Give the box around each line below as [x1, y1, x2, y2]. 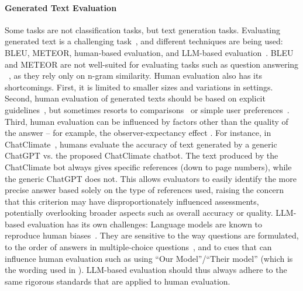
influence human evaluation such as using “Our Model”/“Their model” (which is [5, 252, 293, 264]
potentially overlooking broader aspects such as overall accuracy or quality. [5, 206, 273, 219]
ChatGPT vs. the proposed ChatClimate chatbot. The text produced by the [5, 149, 278, 162]
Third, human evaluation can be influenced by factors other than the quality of [5, 115, 288, 127]
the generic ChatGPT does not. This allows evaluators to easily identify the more [5, 172, 297, 184]
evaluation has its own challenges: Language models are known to [27, 218, 263, 230]
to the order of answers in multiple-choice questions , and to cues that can [5, 241, 272, 253]
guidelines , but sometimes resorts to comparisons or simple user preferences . [5, 103, 290, 115]
